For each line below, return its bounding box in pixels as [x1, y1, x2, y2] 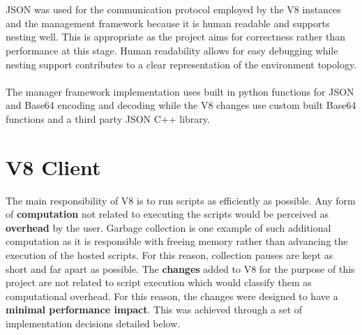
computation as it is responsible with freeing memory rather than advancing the [6, 234, 348, 248]
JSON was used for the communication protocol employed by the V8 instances [6, 2, 341, 17]
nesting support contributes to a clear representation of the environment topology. [6, 57, 357, 71]
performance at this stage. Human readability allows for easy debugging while [6, 43, 338, 57]
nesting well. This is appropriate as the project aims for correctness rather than [6, 29, 345, 44]
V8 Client [6, 152, 101, 181]
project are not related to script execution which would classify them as [6, 275, 312, 290]
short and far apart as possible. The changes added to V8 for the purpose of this [6, 261, 355, 276]
